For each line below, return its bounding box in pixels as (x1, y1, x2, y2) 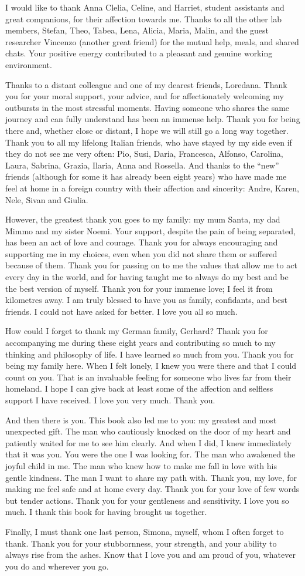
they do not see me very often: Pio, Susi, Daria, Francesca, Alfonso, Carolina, (5, 147, 283, 160)
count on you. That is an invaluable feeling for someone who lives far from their (5, 370, 292, 383)
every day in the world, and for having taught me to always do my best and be (5, 271, 289, 283)
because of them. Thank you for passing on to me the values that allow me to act (5, 259, 297, 271)
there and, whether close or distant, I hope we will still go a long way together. (5, 124, 289, 136)
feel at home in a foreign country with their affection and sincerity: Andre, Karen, (5, 181, 299, 194)
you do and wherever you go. (5, 560, 109, 572)
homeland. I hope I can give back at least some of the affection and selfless (5, 382, 273, 395)
